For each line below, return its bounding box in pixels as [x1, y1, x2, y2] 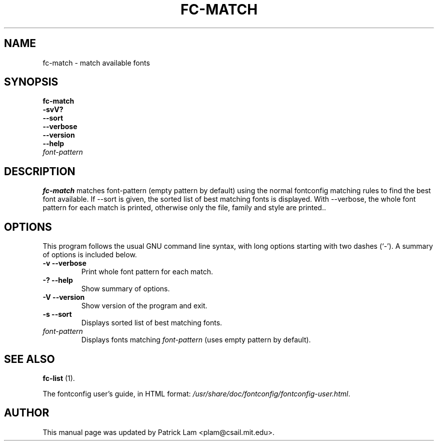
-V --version [42, 293, 85, 302]
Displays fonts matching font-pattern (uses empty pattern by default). [81, 335, 311, 344]
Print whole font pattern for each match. [81, 267, 213, 276]
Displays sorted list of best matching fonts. [81, 318, 222, 327]
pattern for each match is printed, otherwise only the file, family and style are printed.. [42, 203, 326, 212]
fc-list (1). [42, 373, 75, 382]
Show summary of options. [81, 284, 170, 293]
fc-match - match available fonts [42, 58, 150, 67]
